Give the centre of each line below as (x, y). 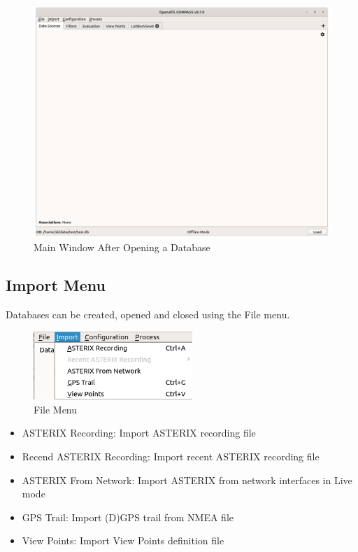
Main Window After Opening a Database (122, 247)
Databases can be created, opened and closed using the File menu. (148, 314)
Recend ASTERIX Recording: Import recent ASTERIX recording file (171, 456)
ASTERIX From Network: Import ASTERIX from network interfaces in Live (187, 480)
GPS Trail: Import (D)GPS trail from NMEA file (128, 517)
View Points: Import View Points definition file (123, 540)
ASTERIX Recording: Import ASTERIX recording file (139, 433)
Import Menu (56, 285)
